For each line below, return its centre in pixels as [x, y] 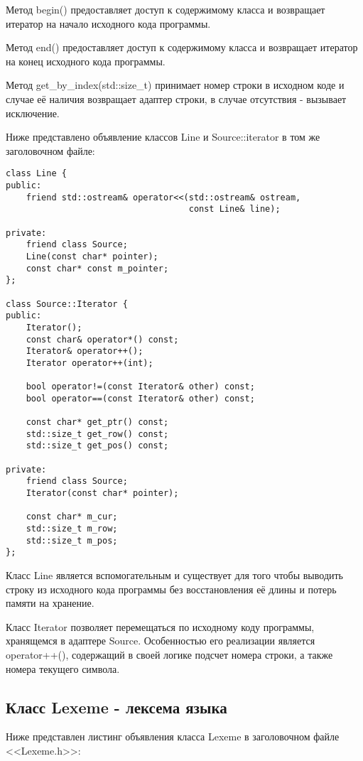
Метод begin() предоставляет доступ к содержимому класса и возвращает [166, 9]
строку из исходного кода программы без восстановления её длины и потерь [171, 589]
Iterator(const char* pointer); [102, 493]
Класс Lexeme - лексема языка [117, 707]
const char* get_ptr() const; [97, 422]
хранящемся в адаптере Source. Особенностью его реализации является [161, 641]
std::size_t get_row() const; [97, 434]
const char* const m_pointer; [97, 268]
